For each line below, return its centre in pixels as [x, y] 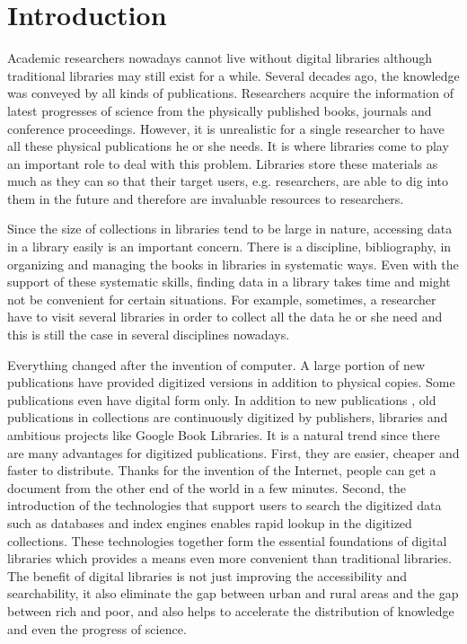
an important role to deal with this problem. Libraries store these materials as [223, 163]
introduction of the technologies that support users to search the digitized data [225, 505]
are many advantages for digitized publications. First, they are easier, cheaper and [233, 452]
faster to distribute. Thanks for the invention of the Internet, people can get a [222, 470]
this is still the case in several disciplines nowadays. [149, 335]
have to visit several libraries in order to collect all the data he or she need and [225, 317]
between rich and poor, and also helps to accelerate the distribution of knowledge [231, 610]
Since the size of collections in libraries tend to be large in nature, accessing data [230, 229]
